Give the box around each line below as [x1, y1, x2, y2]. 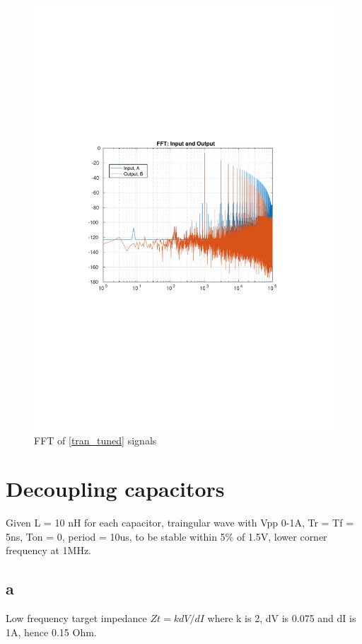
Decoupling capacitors [6, 474, 225, 503]
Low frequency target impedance [6, 611, 147, 626]
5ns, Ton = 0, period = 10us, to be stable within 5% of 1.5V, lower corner [6, 529, 327, 544]
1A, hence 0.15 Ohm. [6, 624, 97, 639]
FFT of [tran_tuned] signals [34, 432, 157, 447]
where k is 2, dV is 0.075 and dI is [207, 611, 356, 626]
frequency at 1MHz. [6, 543, 91, 558]
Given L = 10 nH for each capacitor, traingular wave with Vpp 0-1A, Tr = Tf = [6, 515, 354, 530]
